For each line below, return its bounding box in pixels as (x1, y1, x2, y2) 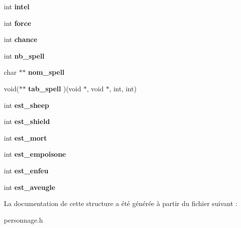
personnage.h (4, 214, 43, 225)
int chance (4, 34, 38, 44)
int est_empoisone (4, 149, 66, 159)
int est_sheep (4, 100, 49, 110)
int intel (4, 1, 30, 11)
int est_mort (4, 132, 47, 143)
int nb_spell (4, 50, 45, 61)
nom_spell (28, 67, 65, 77)
